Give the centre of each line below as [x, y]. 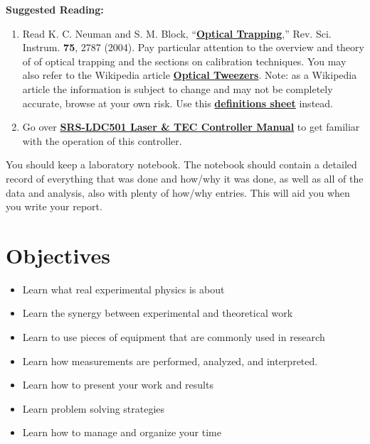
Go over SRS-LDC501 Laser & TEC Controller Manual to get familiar [191, 127]
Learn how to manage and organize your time [122, 432]
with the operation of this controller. [102, 140]
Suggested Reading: [55, 9]
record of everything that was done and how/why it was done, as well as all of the [185, 178]
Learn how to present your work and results [118, 385]
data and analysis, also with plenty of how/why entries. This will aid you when [178, 192]
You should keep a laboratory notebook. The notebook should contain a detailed [181, 164]
